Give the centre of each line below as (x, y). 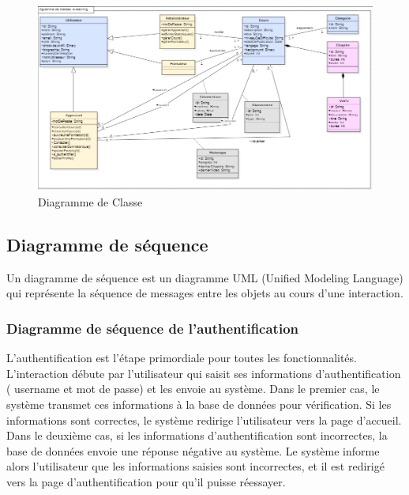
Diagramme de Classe (90, 201)
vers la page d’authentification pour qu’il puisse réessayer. (146, 481)
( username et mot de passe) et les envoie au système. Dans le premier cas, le (193, 389)
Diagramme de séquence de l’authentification (152, 328)
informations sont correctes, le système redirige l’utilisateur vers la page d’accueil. (204, 419)
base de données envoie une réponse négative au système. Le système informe (193, 450)
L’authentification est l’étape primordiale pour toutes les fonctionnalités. (182, 358)
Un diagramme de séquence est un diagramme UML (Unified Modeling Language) (205, 277)
